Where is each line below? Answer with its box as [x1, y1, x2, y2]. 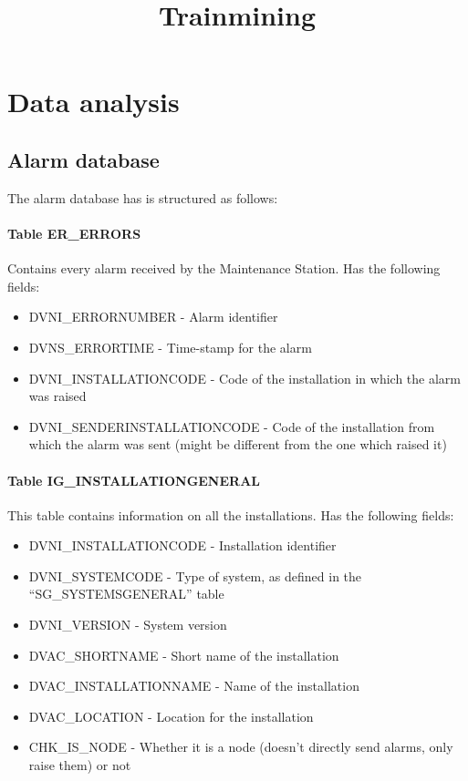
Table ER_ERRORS [7, 223, 141, 242]
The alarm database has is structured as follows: [7, 188, 278, 207]
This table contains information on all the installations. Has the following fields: [7, 505, 454, 524]
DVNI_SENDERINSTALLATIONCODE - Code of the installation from [28, 416, 435, 436]
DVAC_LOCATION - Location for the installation [28, 706, 314, 725]
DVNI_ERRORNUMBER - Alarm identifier [28, 307, 278, 326]
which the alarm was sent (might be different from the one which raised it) [28, 435, 447, 454]
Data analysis [7, 83, 180, 120]
